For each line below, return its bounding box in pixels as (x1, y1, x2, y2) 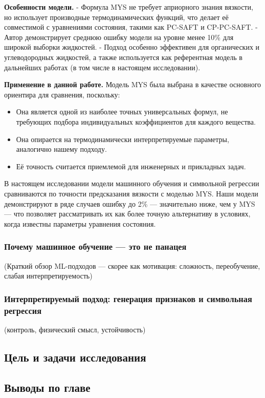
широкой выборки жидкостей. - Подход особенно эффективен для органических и (4, 42, 260, 52)
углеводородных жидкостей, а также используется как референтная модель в (4, 51, 242, 62)
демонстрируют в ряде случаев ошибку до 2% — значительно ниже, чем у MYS (4, 198, 255, 209)
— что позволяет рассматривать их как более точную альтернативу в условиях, (4, 208, 251, 219)
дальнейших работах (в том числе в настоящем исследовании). (4, 62, 201, 72)
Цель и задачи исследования (4, 349, 146, 365)
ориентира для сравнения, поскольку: (4, 89, 120, 99)
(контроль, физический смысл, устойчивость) (4, 324, 146, 334)
